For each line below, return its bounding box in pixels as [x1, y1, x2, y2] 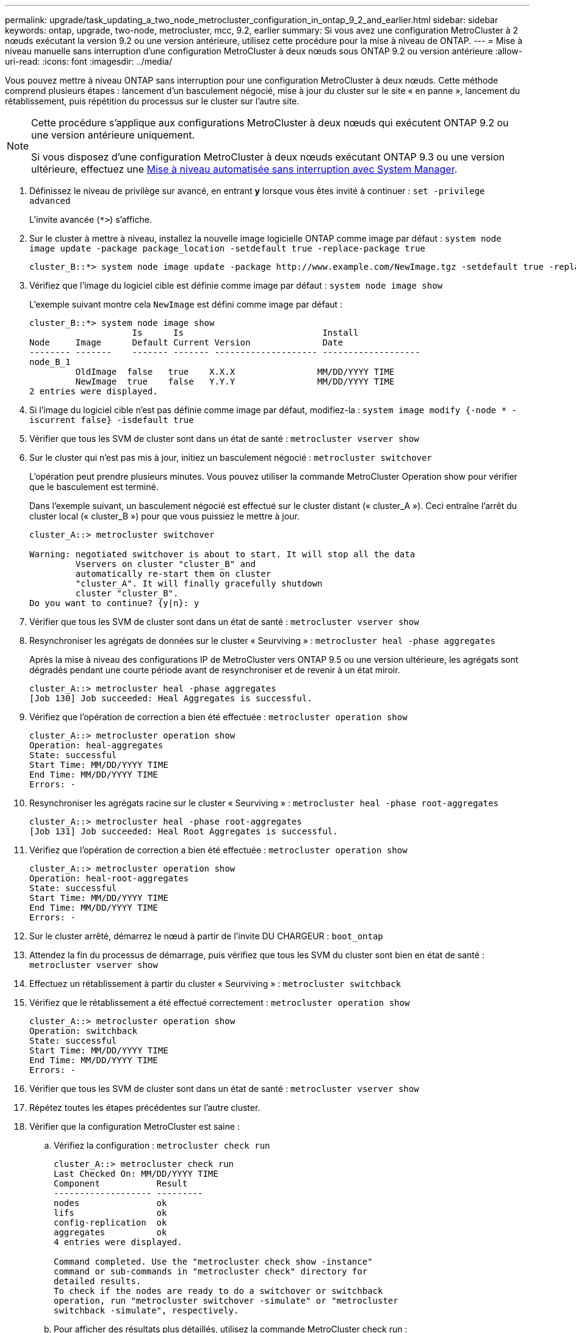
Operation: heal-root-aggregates [29, 873, 189, 883]
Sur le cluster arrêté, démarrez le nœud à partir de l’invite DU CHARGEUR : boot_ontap [29, 931, 383, 941]
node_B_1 [29, 357, 71, 367]
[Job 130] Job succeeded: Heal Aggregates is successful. [29, 693, 312, 703]
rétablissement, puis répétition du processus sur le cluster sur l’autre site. [5, 96, 300, 106]
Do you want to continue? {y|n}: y [29, 598, 200, 608]
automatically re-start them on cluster [75, 569, 272, 579]
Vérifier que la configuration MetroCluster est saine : [29, 1121, 240, 1132]
